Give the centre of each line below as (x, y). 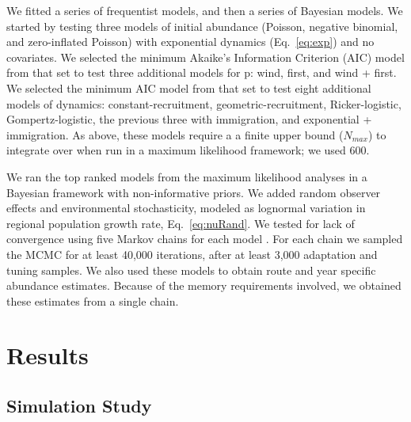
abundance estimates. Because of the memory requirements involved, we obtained (204, 285)
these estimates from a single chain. (93, 300)
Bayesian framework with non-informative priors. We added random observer (194, 192)
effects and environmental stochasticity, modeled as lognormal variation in (186, 208)
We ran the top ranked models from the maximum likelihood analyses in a (187, 176)
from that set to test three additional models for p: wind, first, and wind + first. (202, 72)
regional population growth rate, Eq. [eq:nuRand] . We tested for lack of (181, 223)
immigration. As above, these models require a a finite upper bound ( (175, 134)
